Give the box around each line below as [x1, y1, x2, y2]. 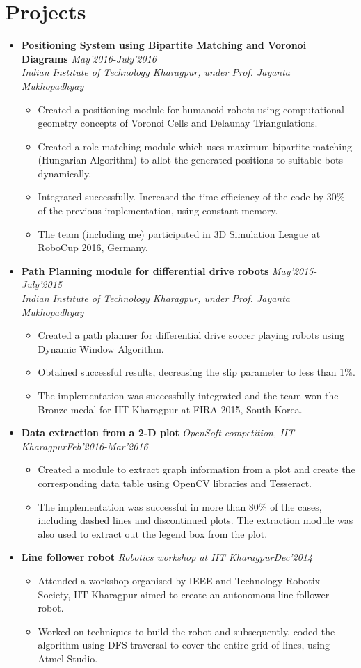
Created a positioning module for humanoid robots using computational [38, 102, 344, 116]
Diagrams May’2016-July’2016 [21, 51, 157, 65]
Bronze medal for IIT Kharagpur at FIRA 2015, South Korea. [38, 401, 303, 416]
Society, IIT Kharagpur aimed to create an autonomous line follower [38, 587, 330, 601]
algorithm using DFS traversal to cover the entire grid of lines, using [38, 637, 330, 652]
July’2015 [21, 277, 62, 292]
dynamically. [38, 166, 92, 180]
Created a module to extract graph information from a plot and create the [38, 462, 355, 477]
